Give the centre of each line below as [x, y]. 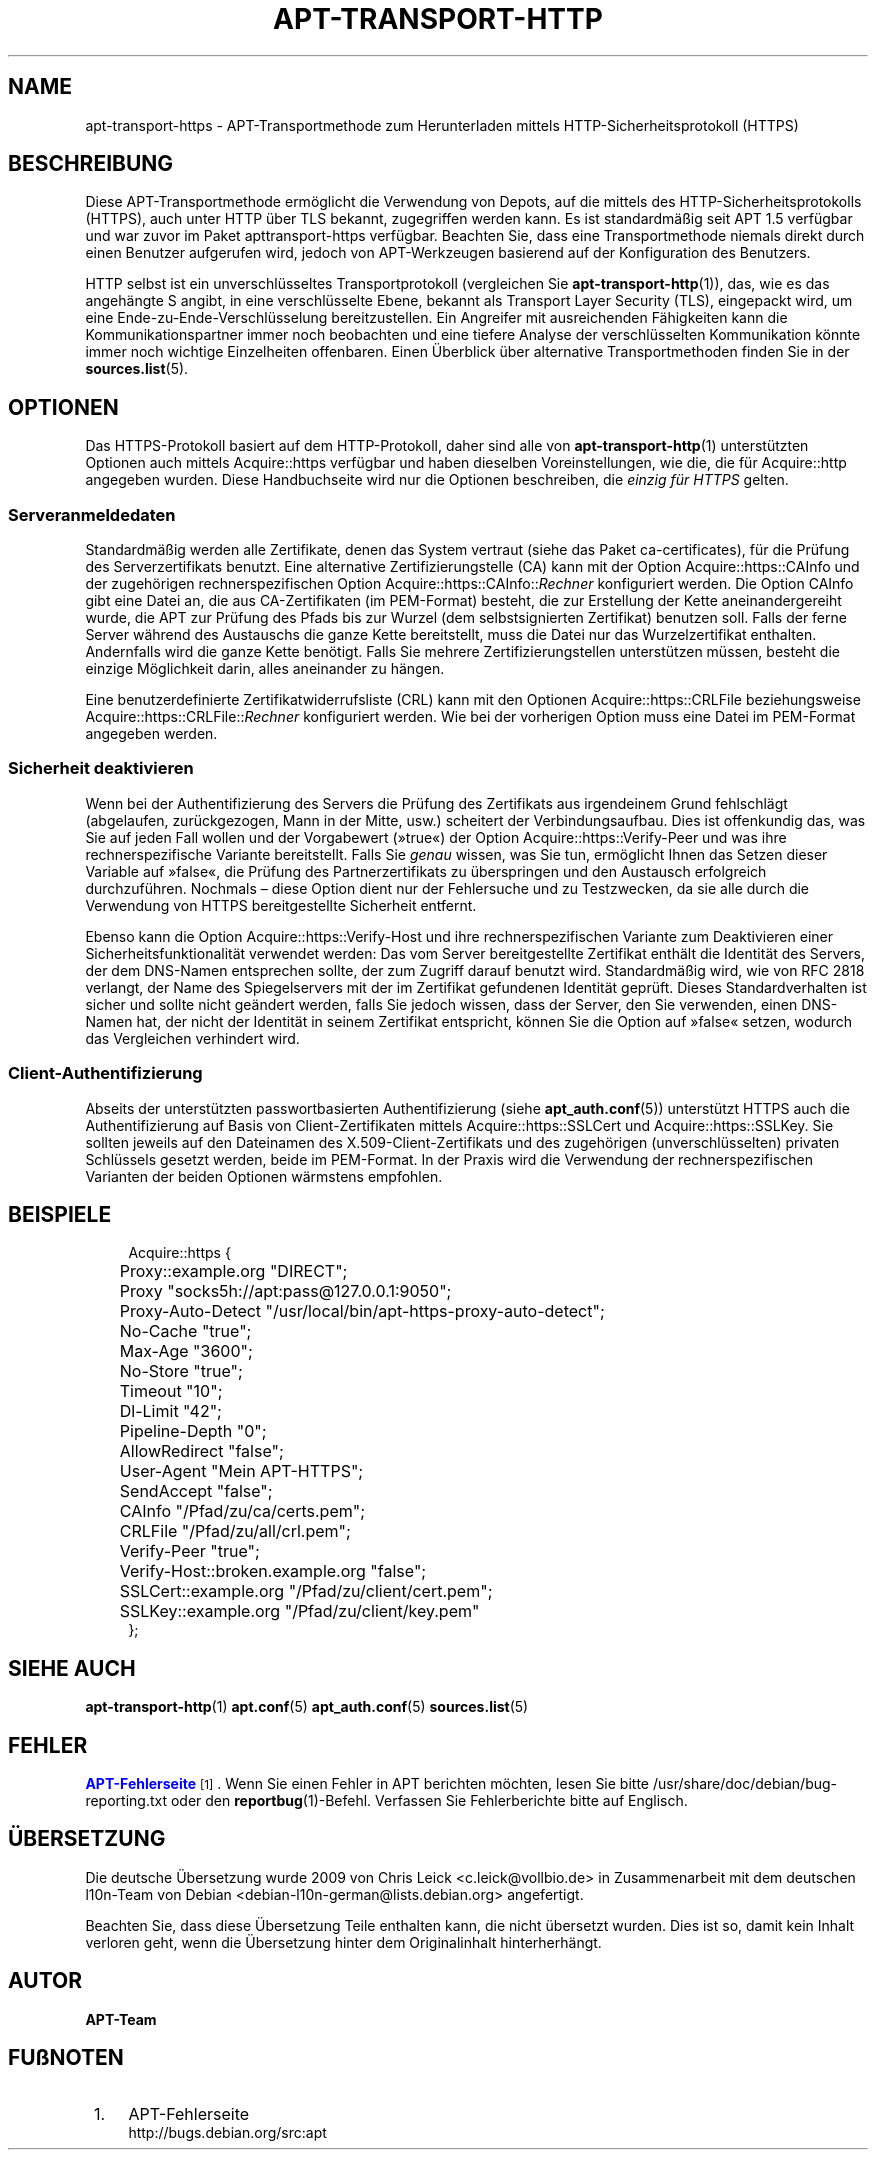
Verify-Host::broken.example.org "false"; [273, 1571]
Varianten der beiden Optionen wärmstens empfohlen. [264, 1176]
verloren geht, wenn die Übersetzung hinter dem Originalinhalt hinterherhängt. [343, 1942]
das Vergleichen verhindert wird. [192, 1038]
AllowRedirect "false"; [201, 1451]
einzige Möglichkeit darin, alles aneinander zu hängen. [265, 669]
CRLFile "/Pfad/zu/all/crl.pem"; [235, 1531]
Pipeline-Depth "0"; [193, 1431]
